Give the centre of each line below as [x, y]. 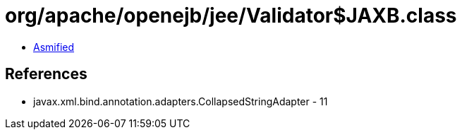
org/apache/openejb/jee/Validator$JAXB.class [231, 16]
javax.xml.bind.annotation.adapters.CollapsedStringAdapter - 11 [181, 101]
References [46, 74]
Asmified [54, 47]
